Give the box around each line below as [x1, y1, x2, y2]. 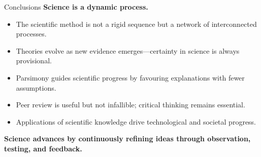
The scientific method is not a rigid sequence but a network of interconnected [16, 18, 257, 29]
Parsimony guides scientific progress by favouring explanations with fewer [16, 72, 245, 83]
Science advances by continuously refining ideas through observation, [4, 133, 251, 144]
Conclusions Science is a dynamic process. [4, 2, 148, 12]
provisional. [16, 55, 52, 66]
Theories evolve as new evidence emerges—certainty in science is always [16, 45, 240, 56]
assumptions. [16, 82, 56, 93]
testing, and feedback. [4, 143, 82, 153]
